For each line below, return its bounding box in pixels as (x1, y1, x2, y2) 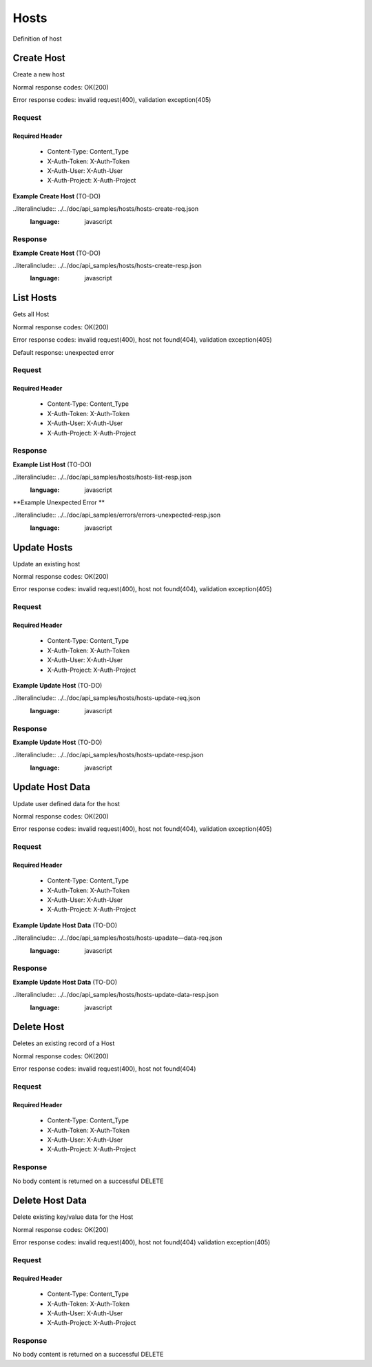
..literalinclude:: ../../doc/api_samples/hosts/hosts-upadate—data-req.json (12, 934, 223, 942)
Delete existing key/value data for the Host (12, 1213, 134, 1221)
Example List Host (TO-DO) (12, 460, 92, 469)
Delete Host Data (12, 1195, 87, 1206)
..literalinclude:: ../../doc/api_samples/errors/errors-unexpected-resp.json (12, 511, 221, 520)
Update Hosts (12, 542, 73, 553)
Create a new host (12, 70, 65, 79)
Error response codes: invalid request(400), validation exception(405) (12, 96, 211, 104)
